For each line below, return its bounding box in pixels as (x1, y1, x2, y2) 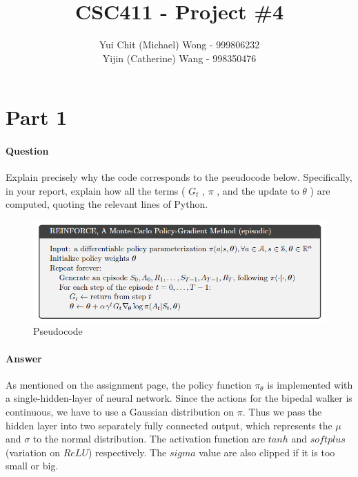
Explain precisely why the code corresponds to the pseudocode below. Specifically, (6, 170, 352, 184)
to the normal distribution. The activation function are (32, 431, 266, 446)
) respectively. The (88, 445, 167, 459)
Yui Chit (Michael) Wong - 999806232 (99, 37, 260, 52)
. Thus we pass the (242, 405, 322, 419)
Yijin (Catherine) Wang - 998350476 (102, 50, 257, 65)
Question (6, 144, 49, 158)
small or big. (6, 458, 59, 473)
